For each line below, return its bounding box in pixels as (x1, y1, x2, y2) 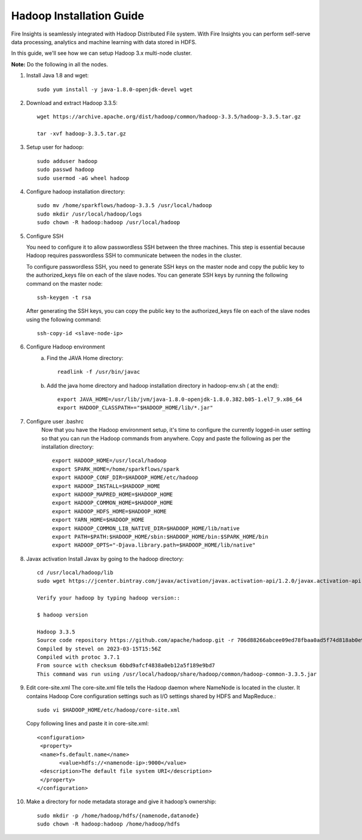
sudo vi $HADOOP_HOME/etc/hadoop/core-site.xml (37, 707, 180, 713)
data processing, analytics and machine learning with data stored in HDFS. (11, 38, 197, 45)
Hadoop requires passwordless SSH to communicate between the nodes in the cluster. (26, 252, 243, 259)
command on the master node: (26, 280, 103, 287)
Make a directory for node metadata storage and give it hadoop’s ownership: (26, 798, 217, 806)
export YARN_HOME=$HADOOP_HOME (52, 516, 145, 524)
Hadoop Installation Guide (11, 9, 144, 22)
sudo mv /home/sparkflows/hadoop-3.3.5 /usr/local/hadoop (37, 202, 212, 209)
